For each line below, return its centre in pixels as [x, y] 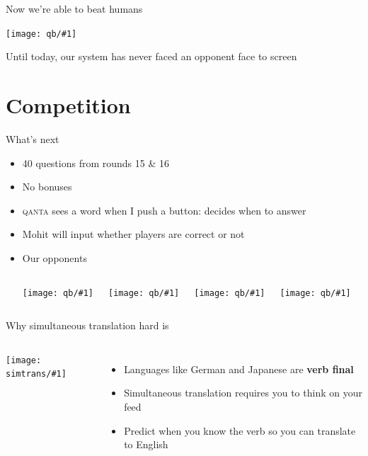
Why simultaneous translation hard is [87, 325]
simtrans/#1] [36, 374]
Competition [68, 105]
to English [146, 444]
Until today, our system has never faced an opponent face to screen [151, 56]
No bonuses [47, 187]
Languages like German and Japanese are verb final [239, 369]
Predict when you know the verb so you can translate [240, 430]
